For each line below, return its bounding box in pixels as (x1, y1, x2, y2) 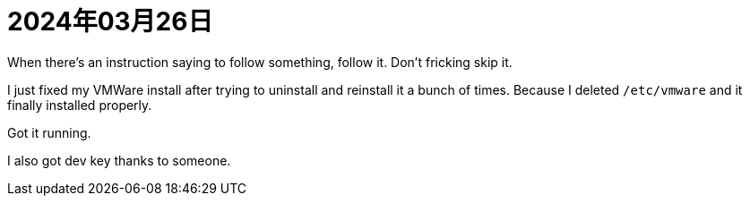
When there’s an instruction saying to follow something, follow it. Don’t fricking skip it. (7, 54, 513, 70)
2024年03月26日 (7, 6, 213, 37)
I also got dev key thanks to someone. (7, 152, 231, 168)
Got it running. (7, 124, 91, 140)
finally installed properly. (7, 97, 152, 113)
